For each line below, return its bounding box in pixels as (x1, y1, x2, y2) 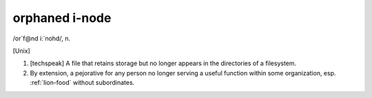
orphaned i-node (12, 10, 112, 25)
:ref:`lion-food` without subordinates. (30, 79, 135, 87)
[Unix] (12, 47, 30, 55)
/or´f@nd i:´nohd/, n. (12, 34, 70, 42)
